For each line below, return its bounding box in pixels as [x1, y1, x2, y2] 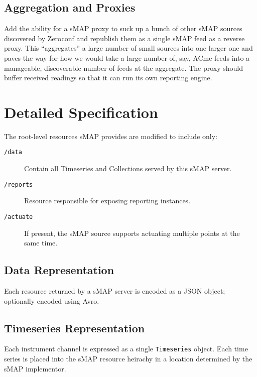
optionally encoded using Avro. [4, 295, 99, 306]
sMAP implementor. [4, 363, 66, 373]
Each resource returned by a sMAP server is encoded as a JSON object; [4, 286, 225, 296]
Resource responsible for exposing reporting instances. [24, 195, 191, 206]
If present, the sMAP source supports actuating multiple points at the [24, 227, 240, 238]
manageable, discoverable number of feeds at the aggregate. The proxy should [4, 62, 243, 73]
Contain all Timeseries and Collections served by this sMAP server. [24, 163, 232, 174]
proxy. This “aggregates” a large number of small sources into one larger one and [4, 43, 253, 53]
